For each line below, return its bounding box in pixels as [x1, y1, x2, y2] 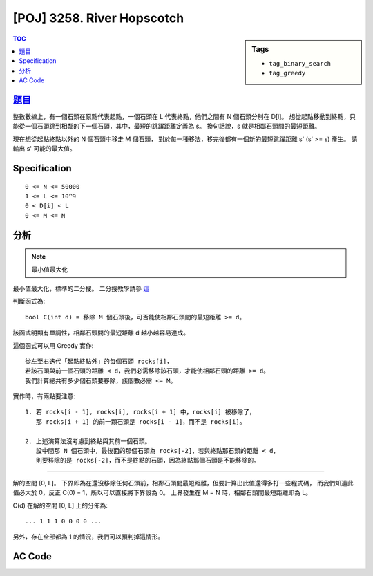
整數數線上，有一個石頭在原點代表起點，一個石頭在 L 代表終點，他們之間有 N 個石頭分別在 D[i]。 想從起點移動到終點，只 [12, 113, 356, 121]
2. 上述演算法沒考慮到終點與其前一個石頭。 [25, 437, 151, 445]
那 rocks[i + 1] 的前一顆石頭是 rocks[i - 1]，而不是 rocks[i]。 [35, 418, 246, 425]
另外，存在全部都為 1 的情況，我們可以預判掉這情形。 [12, 532, 164, 541]
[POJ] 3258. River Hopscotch [12, 10, 184, 26]
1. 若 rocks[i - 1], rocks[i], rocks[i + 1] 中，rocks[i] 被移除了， [25, 408, 256, 416]
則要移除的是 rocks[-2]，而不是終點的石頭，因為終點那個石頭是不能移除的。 [35, 456, 260, 465]
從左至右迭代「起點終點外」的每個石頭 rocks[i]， [25, 357, 173, 365]
